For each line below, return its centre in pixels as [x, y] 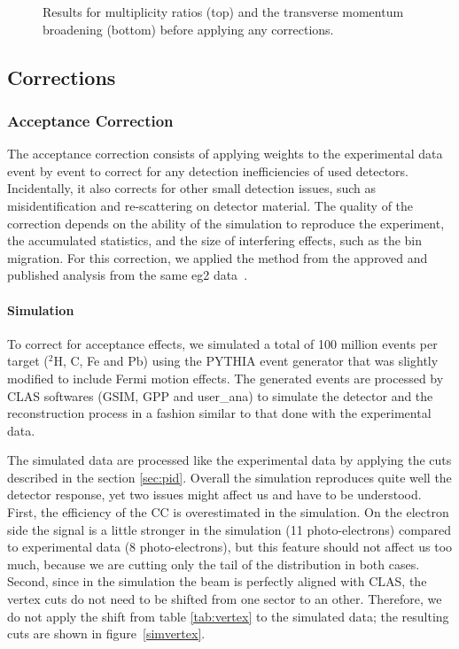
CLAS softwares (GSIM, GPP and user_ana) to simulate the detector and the [220, 395]
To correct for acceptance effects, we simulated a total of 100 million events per [222, 343]
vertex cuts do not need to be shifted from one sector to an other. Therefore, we [225, 599]
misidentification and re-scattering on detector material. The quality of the [210, 205]
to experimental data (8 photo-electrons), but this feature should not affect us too [230, 547]
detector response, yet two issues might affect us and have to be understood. [214, 494]
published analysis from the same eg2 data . [128, 275]
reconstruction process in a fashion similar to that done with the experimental [219, 413]
